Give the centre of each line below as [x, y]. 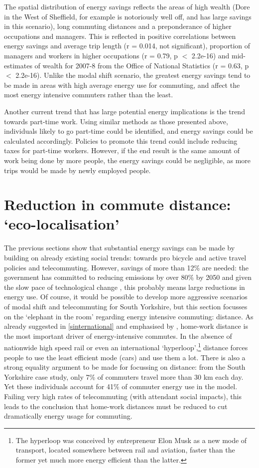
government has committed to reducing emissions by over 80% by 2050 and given [128, 277]
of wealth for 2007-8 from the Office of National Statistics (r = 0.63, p [142, 65]
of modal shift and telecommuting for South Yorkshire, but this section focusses [126, 306]
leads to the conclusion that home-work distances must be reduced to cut [116, 406]
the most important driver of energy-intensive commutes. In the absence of [118, 336]
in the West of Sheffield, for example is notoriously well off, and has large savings [128, 16]
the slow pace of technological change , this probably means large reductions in [125, 287]
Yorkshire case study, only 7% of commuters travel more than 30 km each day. [124, 376]
